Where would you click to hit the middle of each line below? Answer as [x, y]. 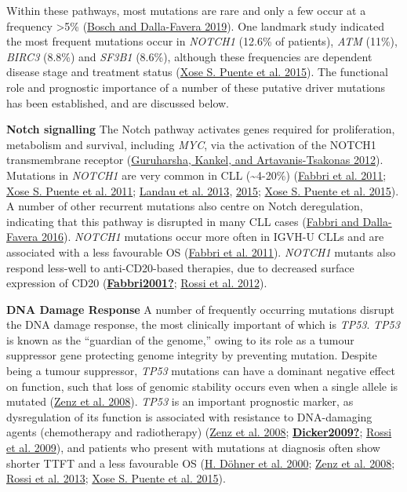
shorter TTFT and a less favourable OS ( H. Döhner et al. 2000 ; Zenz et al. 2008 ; [201, 463]
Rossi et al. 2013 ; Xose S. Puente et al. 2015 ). [116, 478]
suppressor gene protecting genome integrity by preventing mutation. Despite [192, 355]
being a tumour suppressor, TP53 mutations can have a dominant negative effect [201, 371]
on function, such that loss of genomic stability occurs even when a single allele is [202, 386]
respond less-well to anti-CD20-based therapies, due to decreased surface [180, 267]
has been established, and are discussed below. [118, 102]
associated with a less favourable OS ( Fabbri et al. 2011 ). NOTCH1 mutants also [201, 251]
